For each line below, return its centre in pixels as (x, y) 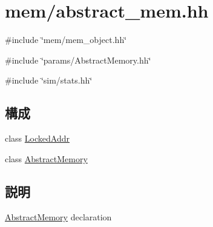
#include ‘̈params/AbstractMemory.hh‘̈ (78, 60)
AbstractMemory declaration (58, 216)
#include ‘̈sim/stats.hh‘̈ (49, 80)
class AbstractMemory (46, 158)
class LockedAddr (37, 138)
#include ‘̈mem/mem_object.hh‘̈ (66, 40)
